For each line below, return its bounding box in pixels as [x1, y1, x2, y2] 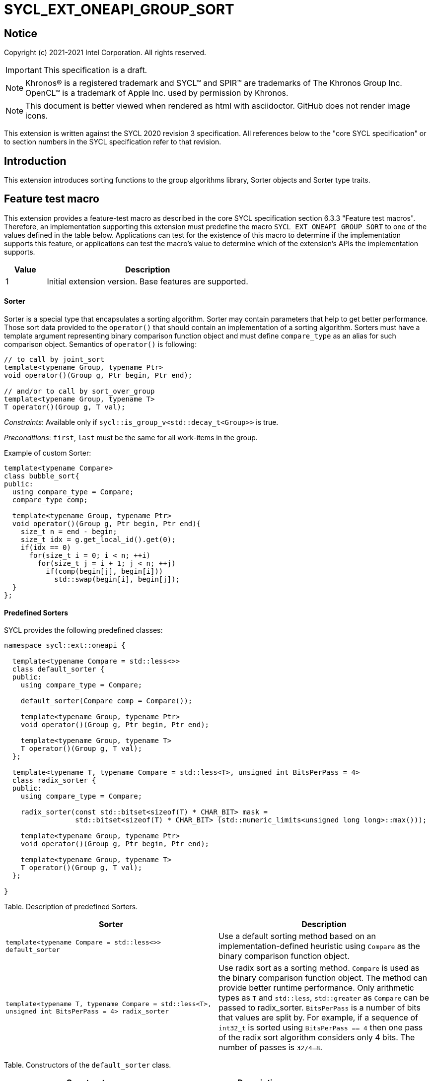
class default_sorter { [12, 665, 105, 674]
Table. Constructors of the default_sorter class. [4, 1061, 171, 1070]
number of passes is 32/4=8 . [218, 1042, 323, 1053]
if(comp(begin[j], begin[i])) [46, 567, 163, 576]
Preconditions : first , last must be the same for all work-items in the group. [4, 433, 258, 442]
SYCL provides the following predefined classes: [4, 626, 163, 635]
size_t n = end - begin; [20, 528, 117, 536]
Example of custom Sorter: [4, 449, 91, 458]
